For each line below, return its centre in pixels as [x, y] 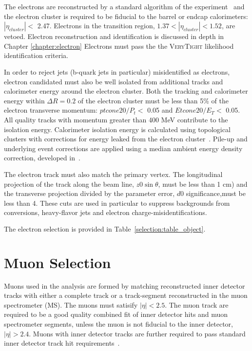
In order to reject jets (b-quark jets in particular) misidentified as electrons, [117, 71]
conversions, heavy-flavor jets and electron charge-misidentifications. [106, 212]
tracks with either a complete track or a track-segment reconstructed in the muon [126, 295]
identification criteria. [36, 55]
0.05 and [160, 110]
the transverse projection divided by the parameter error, [89, 193]
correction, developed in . [42, 158]
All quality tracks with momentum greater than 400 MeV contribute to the [116, 119]
